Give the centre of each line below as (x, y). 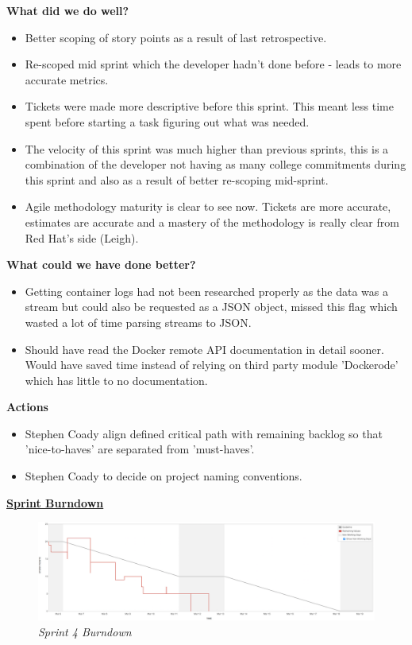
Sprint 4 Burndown (85, 632)
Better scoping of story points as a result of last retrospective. (176, 37)
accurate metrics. (67, 79)
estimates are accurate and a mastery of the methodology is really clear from (212, 221)
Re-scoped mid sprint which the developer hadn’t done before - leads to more (213, 64)
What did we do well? (68, 10)
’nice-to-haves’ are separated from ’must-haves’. (140, 449)
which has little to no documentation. (116, 380)
